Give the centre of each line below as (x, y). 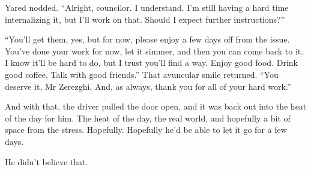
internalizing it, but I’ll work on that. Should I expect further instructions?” (145, 19)
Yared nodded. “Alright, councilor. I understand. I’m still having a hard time (147, 7)
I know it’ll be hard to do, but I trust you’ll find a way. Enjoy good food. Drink (151, 63)
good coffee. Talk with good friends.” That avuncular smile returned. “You (142, 74)
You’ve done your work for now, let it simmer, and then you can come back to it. (154, 51)
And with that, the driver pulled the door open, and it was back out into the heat (156, 106)
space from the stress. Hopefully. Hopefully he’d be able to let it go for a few (146, 130)
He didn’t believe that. (47, 161)
